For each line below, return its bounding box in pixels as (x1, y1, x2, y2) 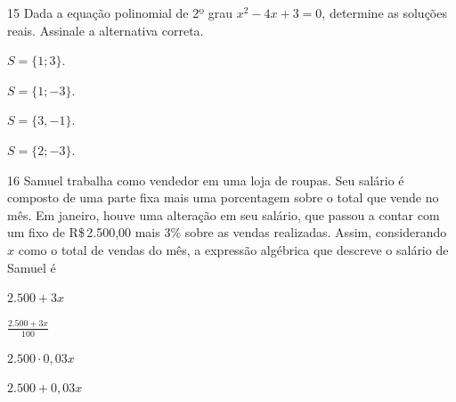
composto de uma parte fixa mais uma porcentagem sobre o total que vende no (7, 188, 439, 207)
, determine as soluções (322, 4, 447, 21)
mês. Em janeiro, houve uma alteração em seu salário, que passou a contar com (7, 205, 440, 224)
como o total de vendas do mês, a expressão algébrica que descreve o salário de (18, 240, 449, 258)
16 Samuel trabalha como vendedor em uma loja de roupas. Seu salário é (7, 170, 404, 189)
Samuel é (7, 258, 56, 276)
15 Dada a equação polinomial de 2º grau (7, 4, 233, 21)
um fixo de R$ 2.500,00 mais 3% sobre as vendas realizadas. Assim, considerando (7, 223, 447, 242)
